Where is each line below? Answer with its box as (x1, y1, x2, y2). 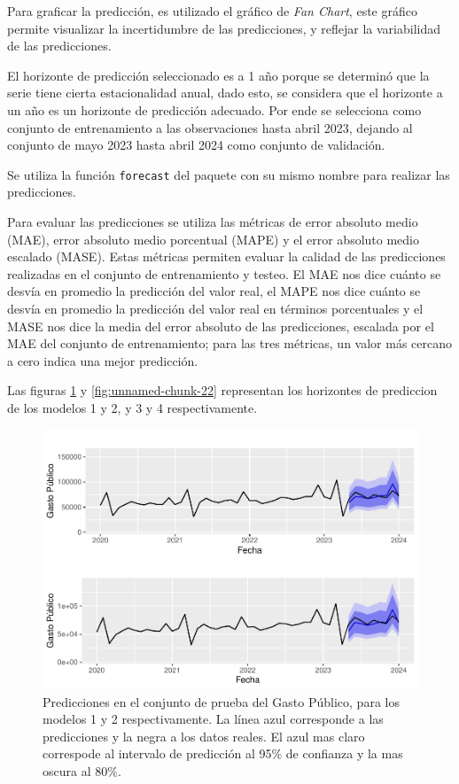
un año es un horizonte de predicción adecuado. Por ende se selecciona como (7, 100, 422, 119)
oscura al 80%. (43, 762, 121, 780)
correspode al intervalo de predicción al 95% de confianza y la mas (43, 744, 403, 763)
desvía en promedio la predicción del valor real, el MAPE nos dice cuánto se (7, 282, 421, 300)
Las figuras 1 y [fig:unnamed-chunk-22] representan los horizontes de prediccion (7, 381, 438, 400)
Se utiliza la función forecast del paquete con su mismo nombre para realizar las (7, 165, 450, 183)
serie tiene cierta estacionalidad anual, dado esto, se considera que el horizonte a (7, 83, 443, 102)
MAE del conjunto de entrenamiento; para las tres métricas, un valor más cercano (7, 334, 452, 353)
